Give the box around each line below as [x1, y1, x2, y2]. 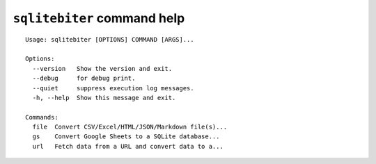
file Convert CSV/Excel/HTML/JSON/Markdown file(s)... [32, 123, 228, 131]
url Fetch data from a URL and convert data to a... [32, 142, 224, 150]
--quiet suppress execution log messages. [32, 84, 194, 92]
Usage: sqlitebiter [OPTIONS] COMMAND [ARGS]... [25, 35, 194, 43]
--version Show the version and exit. [32, 65, 173, 72]
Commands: [25, 113, 58, 121]
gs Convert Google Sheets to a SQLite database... [32, 133, 220, 140]
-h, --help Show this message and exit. [32, 94, 176, 101]
